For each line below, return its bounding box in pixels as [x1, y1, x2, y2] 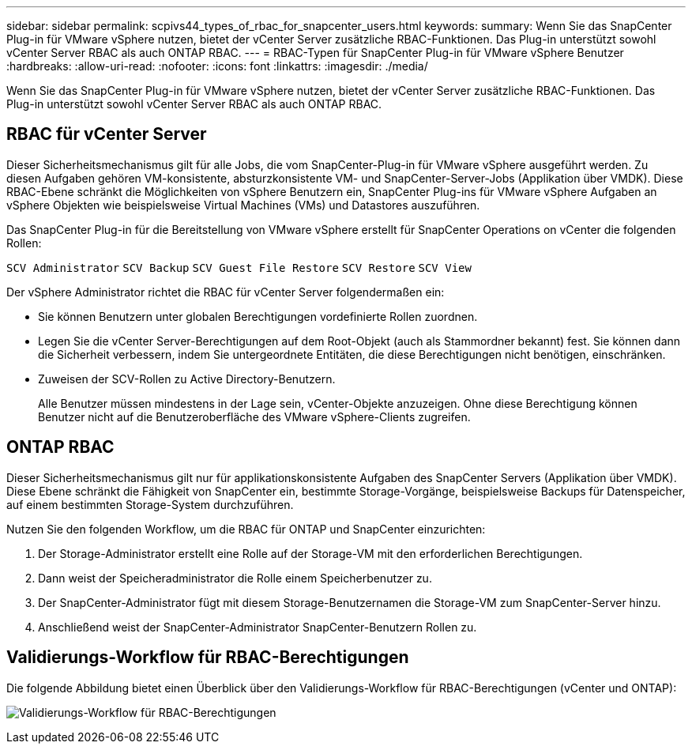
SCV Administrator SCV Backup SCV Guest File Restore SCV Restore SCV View [6, 261, 472, 274]
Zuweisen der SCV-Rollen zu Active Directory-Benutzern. [38, 371, 336, 386]
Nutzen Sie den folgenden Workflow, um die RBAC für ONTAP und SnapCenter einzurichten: [6, 522, 486, 536]
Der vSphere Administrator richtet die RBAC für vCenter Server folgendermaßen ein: [6, 285, 445, 299]
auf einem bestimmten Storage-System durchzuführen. [6, 497, 294, 511]
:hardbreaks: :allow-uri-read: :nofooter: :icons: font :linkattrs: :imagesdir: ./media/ [6, 59, 428, 73]
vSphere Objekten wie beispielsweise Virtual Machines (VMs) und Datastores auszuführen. [6, 198, 480, 212]
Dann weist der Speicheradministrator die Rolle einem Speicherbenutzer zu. [38, 571, 432, 585]
